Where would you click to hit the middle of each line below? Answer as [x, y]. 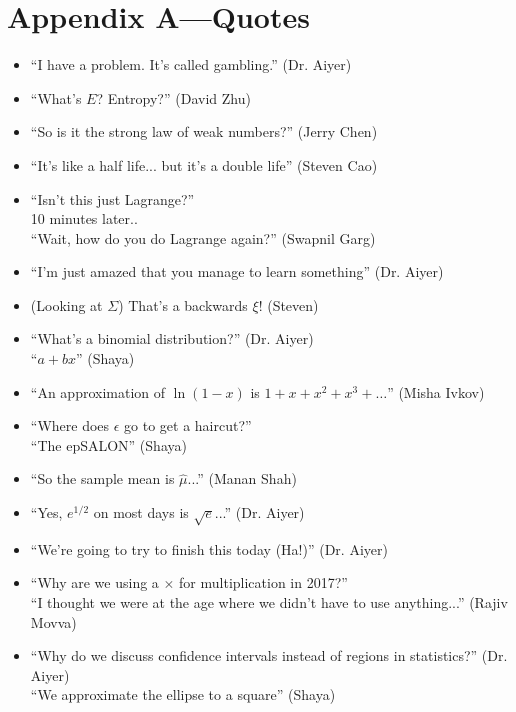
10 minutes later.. [84, 218]
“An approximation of [98, 391]
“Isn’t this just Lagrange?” [112, 198]
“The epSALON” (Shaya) [108, 444]
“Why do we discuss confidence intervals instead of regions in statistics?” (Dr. [269, 655]
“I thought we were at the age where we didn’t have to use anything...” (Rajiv [269, 601]
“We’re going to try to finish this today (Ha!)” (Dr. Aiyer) [209, 548]
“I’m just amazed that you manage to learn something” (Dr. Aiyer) [237, 271]
